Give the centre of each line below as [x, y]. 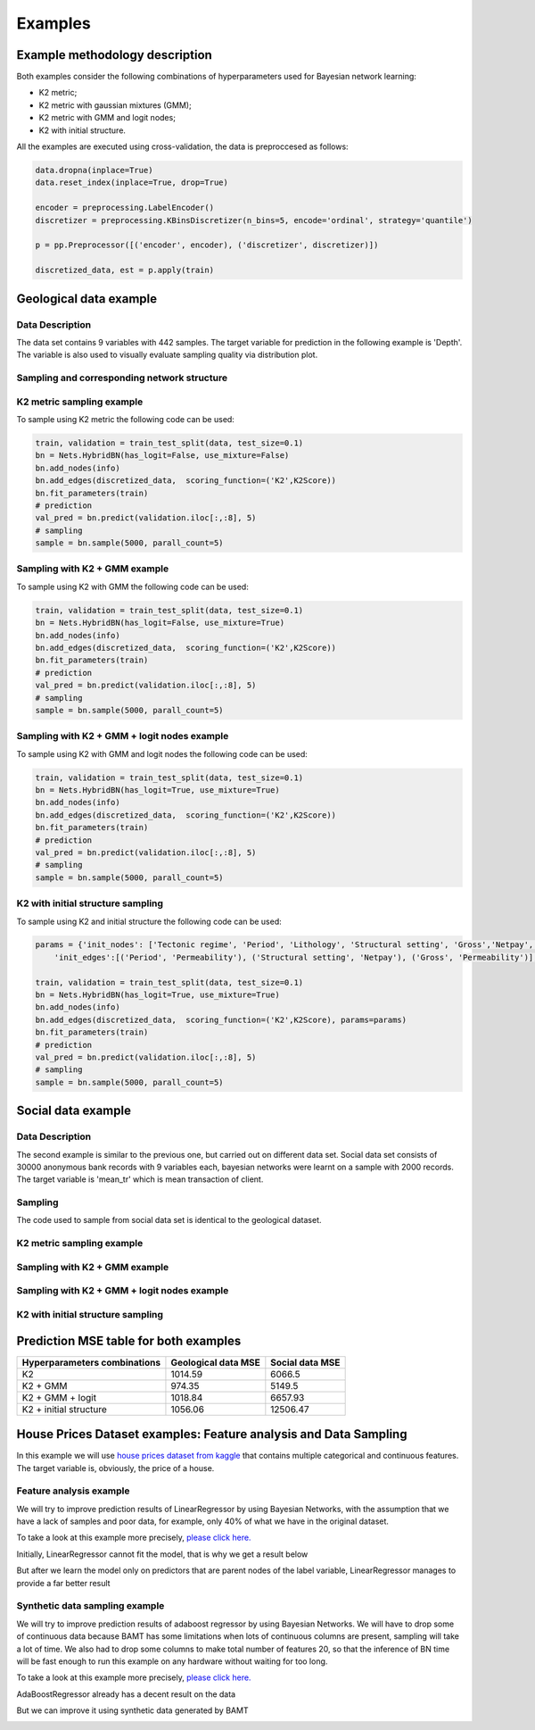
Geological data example [87, 299]
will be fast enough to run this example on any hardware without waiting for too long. [172, 1661]
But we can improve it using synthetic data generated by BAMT [132, 1710]
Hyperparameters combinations [91, 1362]
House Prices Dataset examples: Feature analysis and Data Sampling [212, 1434]
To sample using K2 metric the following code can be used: [126, 419]
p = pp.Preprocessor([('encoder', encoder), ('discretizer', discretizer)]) [207, 245]
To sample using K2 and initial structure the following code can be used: [149, 921]
